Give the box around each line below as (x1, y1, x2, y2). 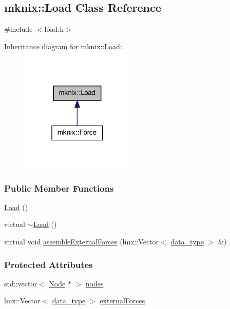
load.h (44, 24, 64, 34)
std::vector (4, 278, 37, 289)
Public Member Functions (4, 181, 114, 194)
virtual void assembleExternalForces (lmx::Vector (4, 236, 159, 247)
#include (4, 24, 33, 34)
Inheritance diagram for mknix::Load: (4, 40, 122, 51)
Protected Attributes (4, 258, 93, 271)
